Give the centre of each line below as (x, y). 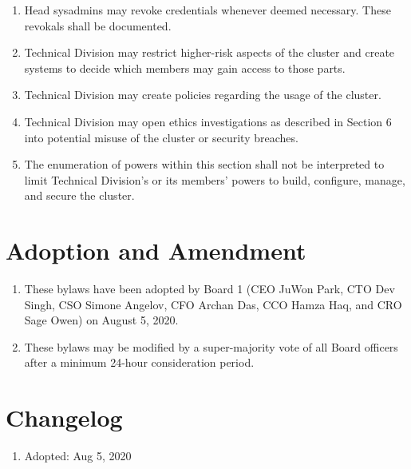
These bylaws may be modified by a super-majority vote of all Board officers (211, 346)
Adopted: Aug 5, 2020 (78, 456)
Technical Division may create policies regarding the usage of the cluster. (203, 95)
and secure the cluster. (79, 195)
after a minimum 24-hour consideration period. (139, 362)
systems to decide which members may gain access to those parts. (185, 68)
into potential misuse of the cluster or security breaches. (161, 137)
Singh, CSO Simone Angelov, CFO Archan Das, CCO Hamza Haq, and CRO (213, 304)
